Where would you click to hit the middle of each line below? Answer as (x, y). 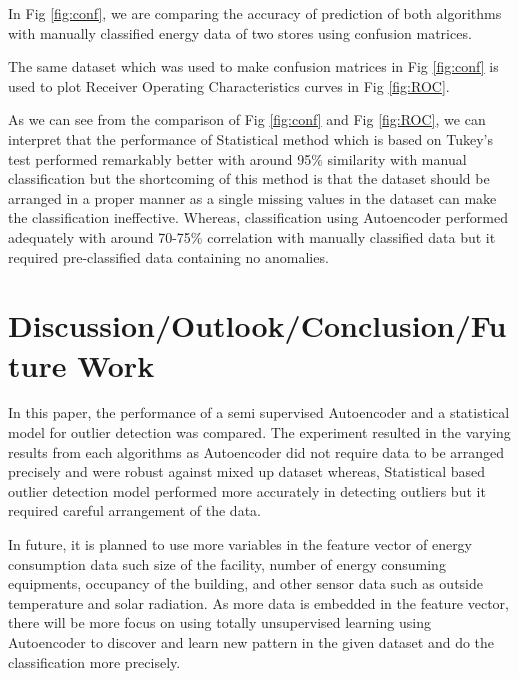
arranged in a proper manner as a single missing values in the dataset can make (252, 197)
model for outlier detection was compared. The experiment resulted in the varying (259, 432)
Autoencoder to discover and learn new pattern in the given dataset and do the (251, 641)
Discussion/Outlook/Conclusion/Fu (257, 325)
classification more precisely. (94, 661)
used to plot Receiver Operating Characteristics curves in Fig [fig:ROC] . (229, 85)
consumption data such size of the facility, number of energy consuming (227, 563)
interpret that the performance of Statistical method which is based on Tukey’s (251, 138)
